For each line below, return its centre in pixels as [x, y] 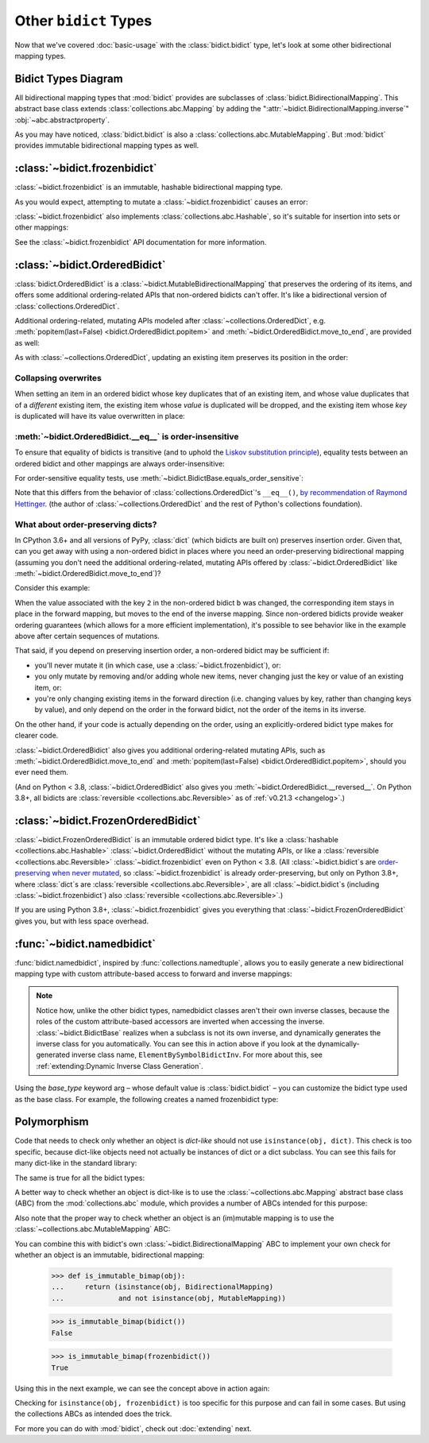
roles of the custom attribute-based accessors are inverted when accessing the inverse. [180, 1022]
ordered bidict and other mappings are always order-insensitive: [120, 463]
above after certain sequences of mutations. [87, 636]
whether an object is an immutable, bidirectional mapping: [110, 1255]
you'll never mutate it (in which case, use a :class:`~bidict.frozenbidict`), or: [158, 665]
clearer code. [37, 736]
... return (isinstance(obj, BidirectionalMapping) [162, 1287]
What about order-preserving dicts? [86, 524]
